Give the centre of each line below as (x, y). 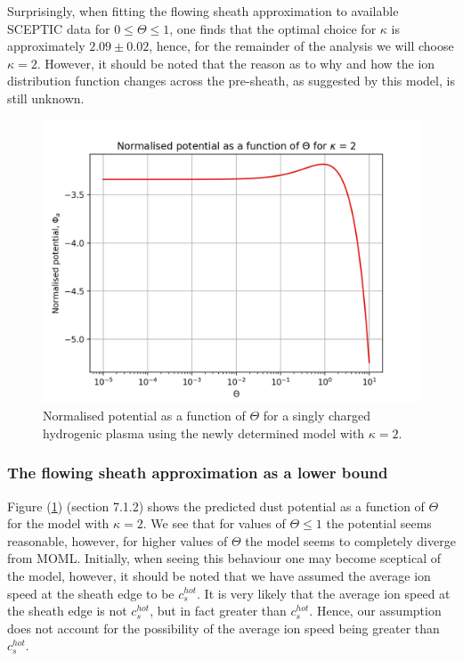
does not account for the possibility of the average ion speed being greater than (223, 628)
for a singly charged (317, 416)
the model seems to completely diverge (350, 540)
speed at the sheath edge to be (91, 593)
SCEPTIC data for (59, 28)
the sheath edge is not (67, 611)
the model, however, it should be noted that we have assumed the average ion (219, 575)
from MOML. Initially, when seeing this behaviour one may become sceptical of (224, 558)
